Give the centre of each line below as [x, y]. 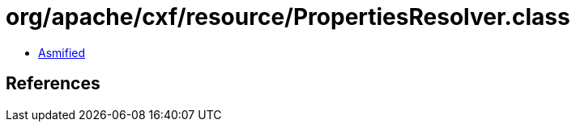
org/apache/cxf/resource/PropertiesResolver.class [288, 17]
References [53, 84]
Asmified [62, 52]
